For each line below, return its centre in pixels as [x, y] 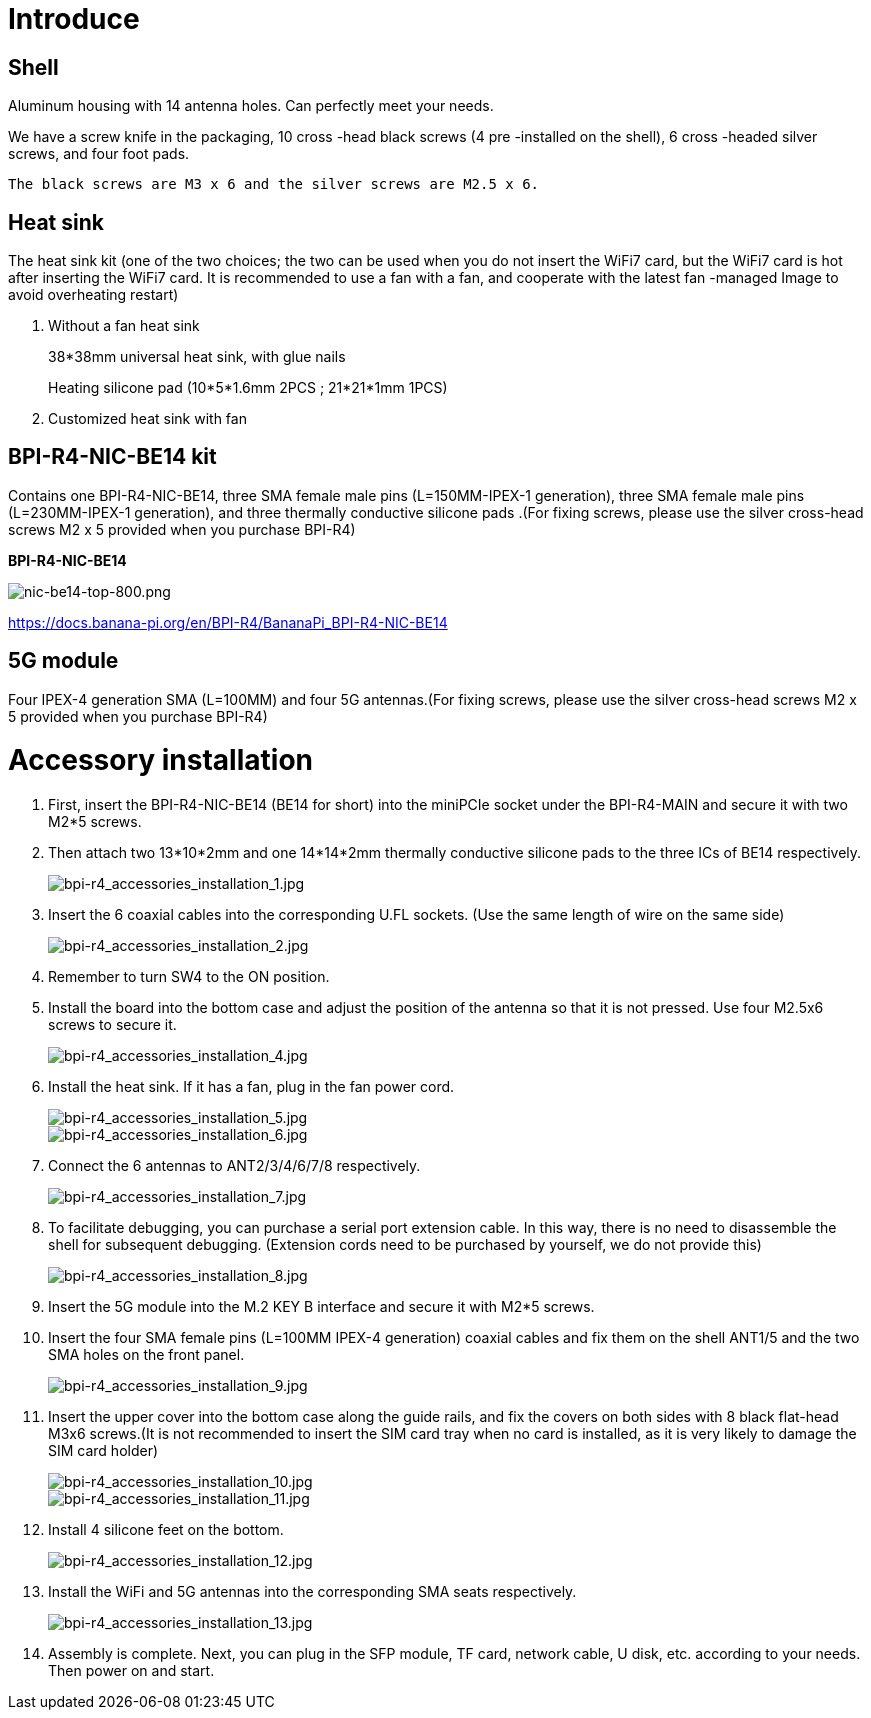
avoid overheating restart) [93, 295]
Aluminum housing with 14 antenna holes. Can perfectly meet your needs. [251, 106]
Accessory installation [160, 760]
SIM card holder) [103, 1451]
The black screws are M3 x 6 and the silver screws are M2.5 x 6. [274, 184]
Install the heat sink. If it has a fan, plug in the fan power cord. [251, 1087]
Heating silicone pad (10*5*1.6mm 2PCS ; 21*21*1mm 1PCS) [248, 388]
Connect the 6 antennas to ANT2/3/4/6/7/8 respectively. [234, 1166]
